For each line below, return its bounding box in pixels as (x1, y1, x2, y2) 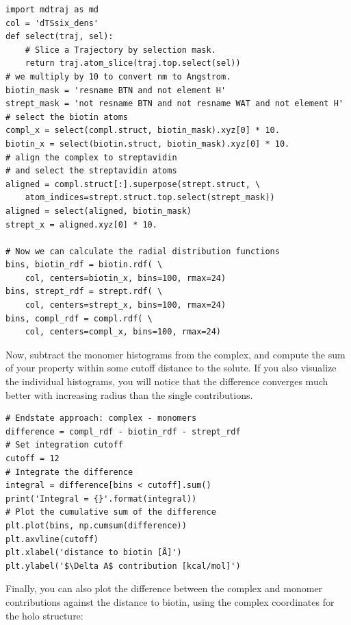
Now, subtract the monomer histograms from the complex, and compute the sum (5, 347, 346, 361)
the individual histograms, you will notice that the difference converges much (5, 374, 328, 389)
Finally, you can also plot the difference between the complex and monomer (5, 581, 323, 596)
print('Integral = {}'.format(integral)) (5, 493, 197, 504)
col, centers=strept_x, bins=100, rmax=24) (25, 300, 226, 310)
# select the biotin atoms (5, 112, 128, 122)
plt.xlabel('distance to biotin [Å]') (5, 548, 182, 558)
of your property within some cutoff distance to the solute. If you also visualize (5, 360, 337, 375)
